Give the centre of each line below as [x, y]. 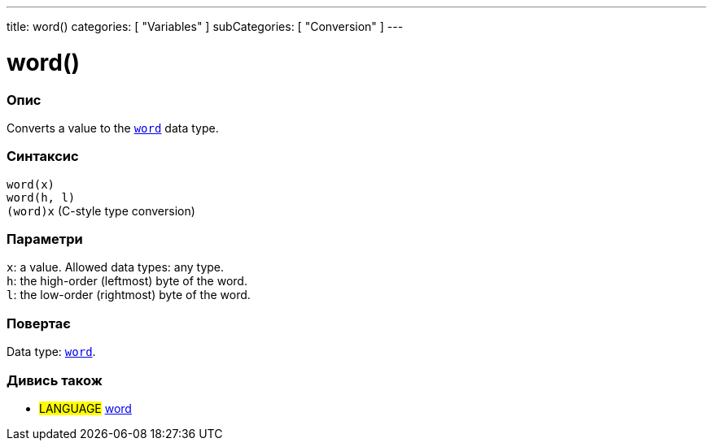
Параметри [45, 239]
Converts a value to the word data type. [113, 128]
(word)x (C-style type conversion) [101, 210]
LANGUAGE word [85, 408]
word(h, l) [41, 197]
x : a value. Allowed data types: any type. [116, 267]
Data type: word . [51, 352]
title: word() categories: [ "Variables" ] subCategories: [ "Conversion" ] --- [205, 26]
